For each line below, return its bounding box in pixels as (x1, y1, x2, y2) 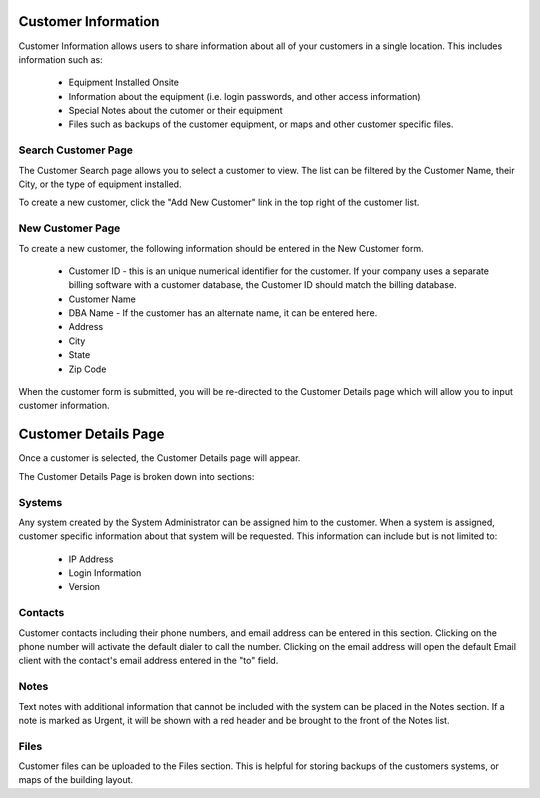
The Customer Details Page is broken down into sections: (18, 470, 255, 482)
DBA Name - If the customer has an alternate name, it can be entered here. (68, 307, 378, 319)
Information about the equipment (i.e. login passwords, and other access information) (68, 90, 421, 102)
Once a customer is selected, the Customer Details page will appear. (18, 452, 301, 464)
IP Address (68, 553, 114, 565)
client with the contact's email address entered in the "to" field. (18, 655, 279, 667)
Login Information (68, 567, 142, 579)
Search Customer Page (18, 143, 134, 157)
